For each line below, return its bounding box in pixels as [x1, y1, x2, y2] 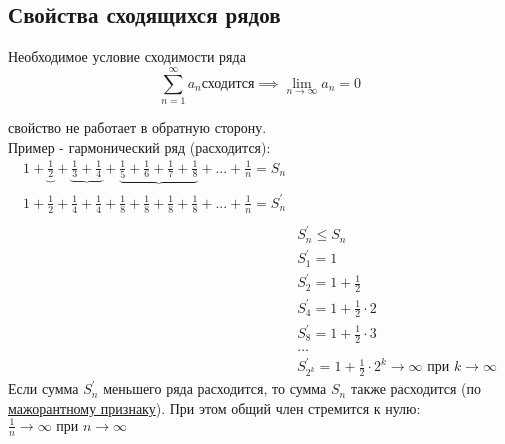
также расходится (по [350, 378, 482, 399]
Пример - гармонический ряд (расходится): [8, 136, 271, 157]
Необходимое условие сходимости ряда [8, 46, 246, 67]
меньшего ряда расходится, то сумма [103, 378, 327, 399]
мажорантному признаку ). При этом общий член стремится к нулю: [8, 397, 421, 418]
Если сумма [8, 378, 79, 399]
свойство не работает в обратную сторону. [8, 116, 267, 137]
